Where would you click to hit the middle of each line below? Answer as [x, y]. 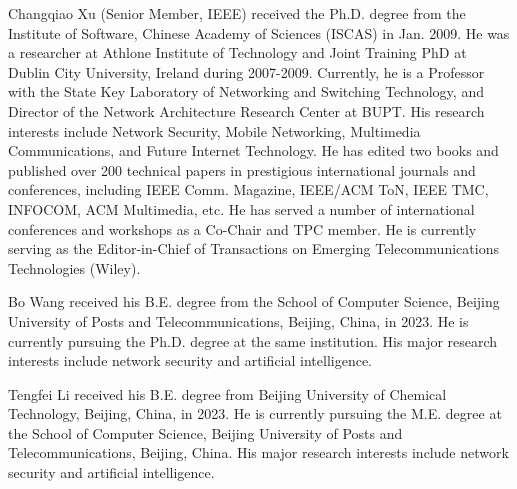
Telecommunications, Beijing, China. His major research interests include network [258, 452]
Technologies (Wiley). [74, 267]
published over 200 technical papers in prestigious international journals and [242, 169]
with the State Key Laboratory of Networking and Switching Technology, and [246, 91]
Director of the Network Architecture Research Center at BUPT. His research [246, 110]
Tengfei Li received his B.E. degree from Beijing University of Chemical [227, 393]
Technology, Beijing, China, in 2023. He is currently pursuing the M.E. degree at [255, 413]
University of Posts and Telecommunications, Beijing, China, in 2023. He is [238, 320]
